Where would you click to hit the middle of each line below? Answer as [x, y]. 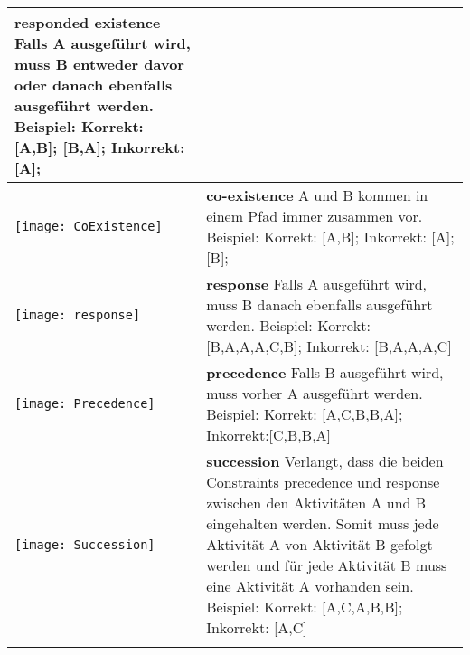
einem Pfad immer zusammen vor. [315, 216]
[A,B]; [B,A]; [60, 147]
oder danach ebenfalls [94, 85]
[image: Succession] [85, 544]
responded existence [88, 22]
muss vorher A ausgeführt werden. [315, 393]
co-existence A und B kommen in [317, 195]
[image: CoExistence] [89, 226]
